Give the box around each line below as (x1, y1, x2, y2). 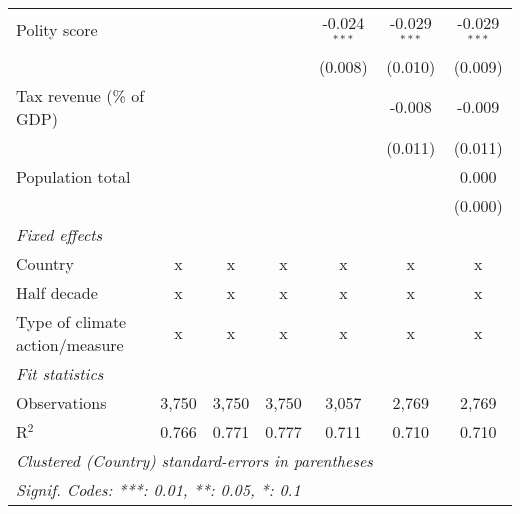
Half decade (16, 280, 98, 304)
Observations (16, 390, 107, 414)
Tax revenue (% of (16, 83, 145, 107)
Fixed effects (16, 222, 103, 246)
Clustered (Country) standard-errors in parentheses (16, 448, 373, 472)
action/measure (16, 332, 124, 356)
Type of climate (16, 309, 127, 333)
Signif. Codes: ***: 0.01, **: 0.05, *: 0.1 (16, 477, 301, 501)
